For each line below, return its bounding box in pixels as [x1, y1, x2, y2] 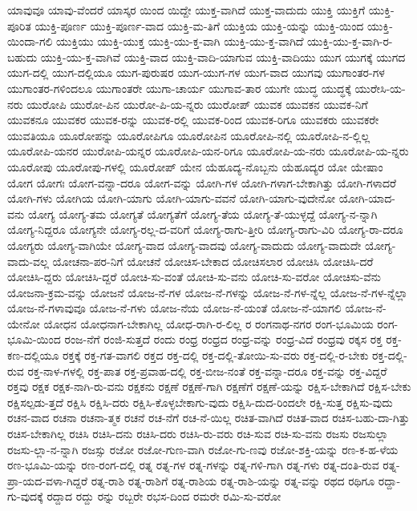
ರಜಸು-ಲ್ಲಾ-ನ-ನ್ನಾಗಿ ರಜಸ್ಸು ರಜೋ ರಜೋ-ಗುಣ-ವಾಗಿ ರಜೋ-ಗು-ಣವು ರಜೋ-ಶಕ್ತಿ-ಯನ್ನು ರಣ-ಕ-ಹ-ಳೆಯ [7, 441, 399, 457]
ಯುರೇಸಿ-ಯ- [354, 79, 406, 96]
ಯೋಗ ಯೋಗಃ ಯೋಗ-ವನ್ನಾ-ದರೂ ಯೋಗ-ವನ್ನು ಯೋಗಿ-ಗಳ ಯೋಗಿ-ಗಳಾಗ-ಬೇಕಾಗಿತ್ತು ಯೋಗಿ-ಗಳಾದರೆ [7, 174, 397, 191]
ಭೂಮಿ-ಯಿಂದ [7, 331, 61, 348]
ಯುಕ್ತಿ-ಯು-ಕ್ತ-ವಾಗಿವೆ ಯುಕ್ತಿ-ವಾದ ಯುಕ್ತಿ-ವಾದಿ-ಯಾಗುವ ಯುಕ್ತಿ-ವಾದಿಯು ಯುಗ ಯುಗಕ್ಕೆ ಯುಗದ [40, 48, 406, 65]
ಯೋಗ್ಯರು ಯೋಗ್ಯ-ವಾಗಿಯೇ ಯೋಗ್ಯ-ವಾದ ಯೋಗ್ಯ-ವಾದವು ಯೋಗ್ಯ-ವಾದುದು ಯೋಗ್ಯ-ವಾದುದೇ [7, 236, 362, 253]
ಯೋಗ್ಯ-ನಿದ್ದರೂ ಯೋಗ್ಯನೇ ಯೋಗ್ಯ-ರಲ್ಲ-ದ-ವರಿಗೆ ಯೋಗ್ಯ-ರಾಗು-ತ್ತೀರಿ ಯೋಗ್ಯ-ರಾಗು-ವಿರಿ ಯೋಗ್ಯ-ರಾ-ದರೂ [7, 221, 403, 238]
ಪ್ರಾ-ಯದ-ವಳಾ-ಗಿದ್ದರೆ [7, 472, 88, 489]
